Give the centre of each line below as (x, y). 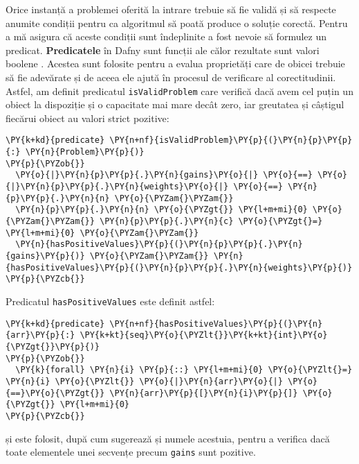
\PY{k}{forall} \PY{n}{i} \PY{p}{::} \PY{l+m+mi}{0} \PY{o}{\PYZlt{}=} (184, 370)
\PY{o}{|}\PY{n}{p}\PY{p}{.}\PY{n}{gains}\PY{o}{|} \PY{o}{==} (164, 175)
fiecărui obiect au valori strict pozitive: (88, 118)
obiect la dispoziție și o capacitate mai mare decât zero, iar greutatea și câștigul (175, 104)
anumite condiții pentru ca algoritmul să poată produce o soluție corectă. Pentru (177, 23)
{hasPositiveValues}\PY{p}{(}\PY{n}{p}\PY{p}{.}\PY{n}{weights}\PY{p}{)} (179, 267)
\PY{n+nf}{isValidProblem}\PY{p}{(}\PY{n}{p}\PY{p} (231, 140)
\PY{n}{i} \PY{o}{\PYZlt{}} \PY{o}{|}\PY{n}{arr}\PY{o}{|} (144, 381)
